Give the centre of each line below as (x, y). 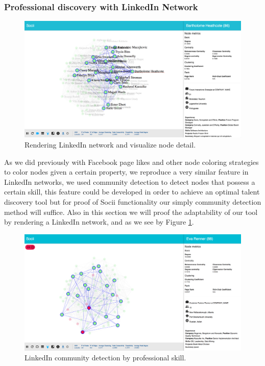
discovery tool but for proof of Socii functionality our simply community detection (133, 201)
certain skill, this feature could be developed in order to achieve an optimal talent (132, 192)
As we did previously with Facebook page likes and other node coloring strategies (131, 162)
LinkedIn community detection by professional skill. (105, 358)
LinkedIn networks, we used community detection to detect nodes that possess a (130, 181)
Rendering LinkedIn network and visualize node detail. (110, 144)
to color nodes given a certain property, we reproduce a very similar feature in (126, 172)
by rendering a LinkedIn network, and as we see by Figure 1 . (99, 222)
